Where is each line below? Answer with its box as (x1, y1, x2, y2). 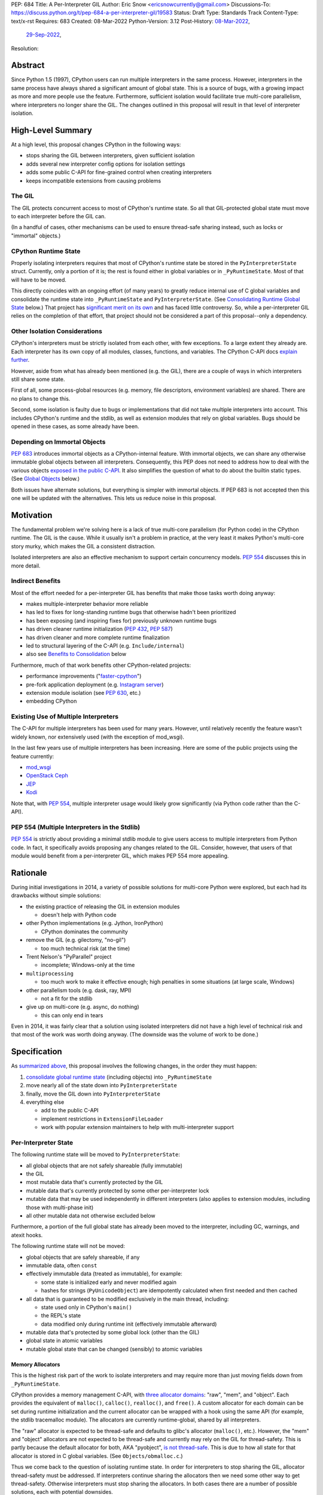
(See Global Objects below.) (11, 475, 80, 483)
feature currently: (11, 752, 54, 759)
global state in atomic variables (26, 1337, 103, 1344)
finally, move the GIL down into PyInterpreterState (26, 1090, 161, 1097)
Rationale (11, 868, 47, 878)
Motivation (11, 510, 53, 520)
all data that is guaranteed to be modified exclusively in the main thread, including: (26, 1295, 229, 1302)
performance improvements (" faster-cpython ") (26, 673, 142, 680)
